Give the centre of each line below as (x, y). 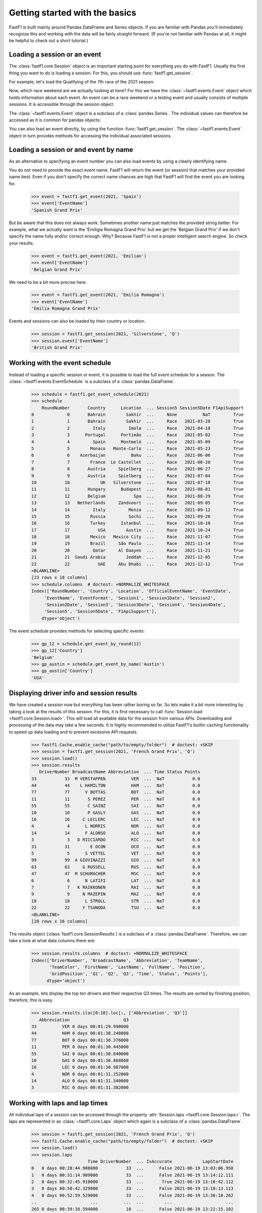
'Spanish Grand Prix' (57, 210)
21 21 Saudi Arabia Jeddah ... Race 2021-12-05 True (138, 557)
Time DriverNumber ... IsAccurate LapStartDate (161, 1161)
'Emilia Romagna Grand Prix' (66, 309)
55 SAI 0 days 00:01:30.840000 (80, 1054)
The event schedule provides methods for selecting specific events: (77, 631)
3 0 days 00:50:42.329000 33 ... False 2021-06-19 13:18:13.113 (132, 1188)
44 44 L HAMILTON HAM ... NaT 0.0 (116, 786)
